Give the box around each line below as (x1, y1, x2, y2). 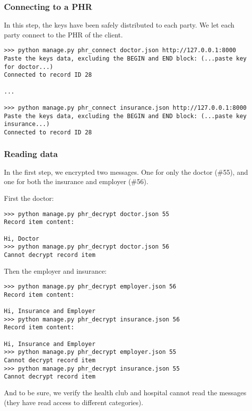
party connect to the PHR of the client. (4, 29, 123, 39)
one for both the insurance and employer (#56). (4, 176, 148, 187)
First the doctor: (4, 193, 54, 203)
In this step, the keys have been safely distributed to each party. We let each (4, 20, 235, 30)
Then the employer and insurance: (4, 265, 107, 276)
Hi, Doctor (4, 235, 39, 242)
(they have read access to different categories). (4, 397, 143, 407)
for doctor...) (4, 63, 54, 70)
